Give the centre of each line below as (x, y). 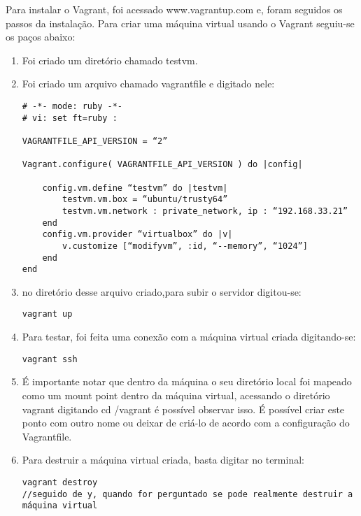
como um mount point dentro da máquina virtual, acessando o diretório (176, 395)
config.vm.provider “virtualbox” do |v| (137, 235)
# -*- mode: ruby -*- (72, 106)
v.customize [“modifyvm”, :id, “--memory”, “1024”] (185, 246)
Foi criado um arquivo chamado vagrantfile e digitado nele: (148, 84)
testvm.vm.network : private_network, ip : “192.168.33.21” (205, 211)
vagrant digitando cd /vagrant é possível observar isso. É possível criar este (183, 409)
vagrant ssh (50, 359)
